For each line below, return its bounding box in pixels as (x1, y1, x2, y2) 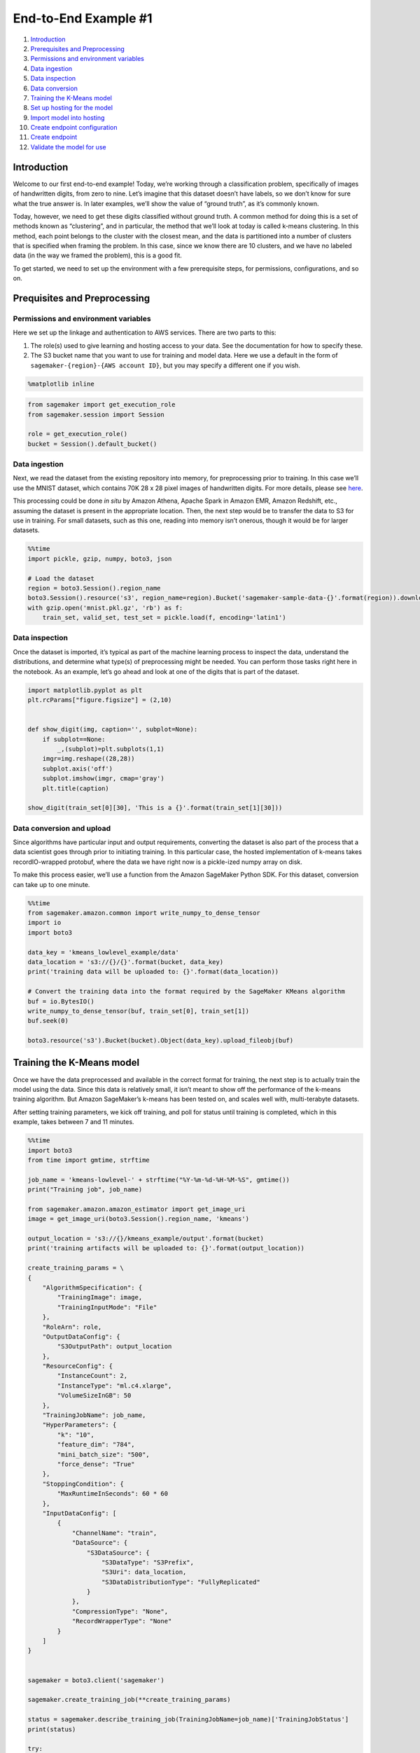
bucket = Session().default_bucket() (27, 440, 157, 448)
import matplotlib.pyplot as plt (27, 686, 143, 694)
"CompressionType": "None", (71, 1607, 168, 1616)
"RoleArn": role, (42, 1322, 102, 1331)
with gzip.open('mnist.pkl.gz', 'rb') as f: (27, 604, 183, 611)
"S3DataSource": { (86, 1548, 150, 1557)
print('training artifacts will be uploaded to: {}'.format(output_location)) (27, 1245, 304, 1252)
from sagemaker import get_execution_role (27, 400, 176, 409)
